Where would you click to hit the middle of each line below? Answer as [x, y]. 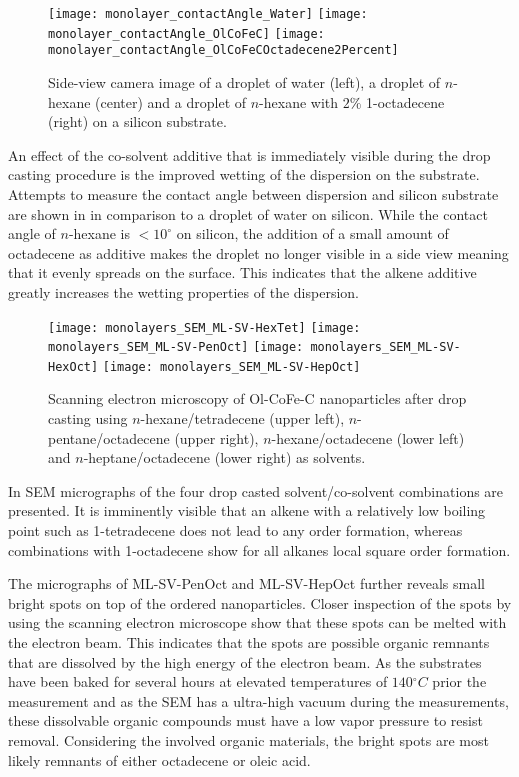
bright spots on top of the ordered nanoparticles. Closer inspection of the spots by [260, 602]
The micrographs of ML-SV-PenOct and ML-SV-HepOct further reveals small [247, 583]
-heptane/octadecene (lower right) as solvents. [224, 457]
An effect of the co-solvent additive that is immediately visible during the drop [249, 154]
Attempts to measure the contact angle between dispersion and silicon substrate [253, 193]
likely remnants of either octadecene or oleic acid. [159, 759]
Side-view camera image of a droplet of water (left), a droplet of [244, 81]
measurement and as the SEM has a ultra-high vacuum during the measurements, [258, 700]
